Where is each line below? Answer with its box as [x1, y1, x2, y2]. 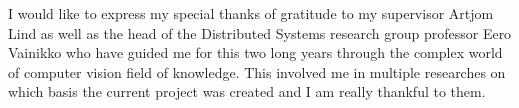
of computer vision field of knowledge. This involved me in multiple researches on [8, 61, 506, 82]
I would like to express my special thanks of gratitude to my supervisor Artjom [8, 3, 494, 23]
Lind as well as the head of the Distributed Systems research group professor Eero [8, 22, 512, 43]
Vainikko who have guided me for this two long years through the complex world [8, 42, 503, 63]
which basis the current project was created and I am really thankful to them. [8, 81, 486, 102]
